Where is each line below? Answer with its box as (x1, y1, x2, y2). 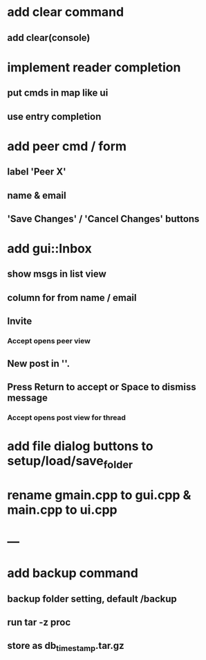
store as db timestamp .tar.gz (7, 640, 124, 654)
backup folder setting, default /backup (7, 593, 178, 605)
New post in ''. (7, 358, 71, 370)
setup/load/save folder (7, 453, 133, 471)
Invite (7, 315, 32, 327)
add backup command (7, 566, 138, 581)
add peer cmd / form (7, 138, 127, 154)
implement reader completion (7, 60, 181, 75)
